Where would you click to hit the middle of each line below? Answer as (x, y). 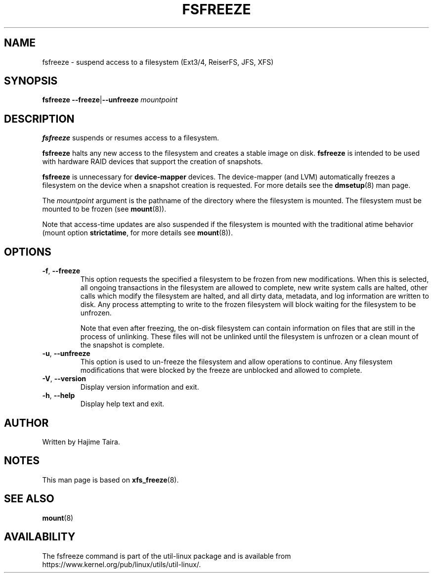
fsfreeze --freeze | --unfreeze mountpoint (110, 100)
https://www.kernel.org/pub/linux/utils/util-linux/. (122, 564)
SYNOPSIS (31, 81)
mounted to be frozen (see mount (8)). (104, 209)
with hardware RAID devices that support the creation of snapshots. (152, 162)
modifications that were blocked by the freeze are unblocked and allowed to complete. (221, 370)
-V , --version (64, 379)
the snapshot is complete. (122, 345)
